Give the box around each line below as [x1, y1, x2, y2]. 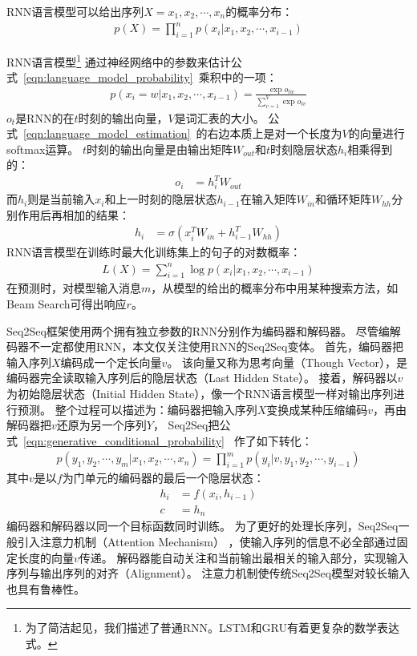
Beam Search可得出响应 [6, 295, 127, 312]
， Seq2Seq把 [152, 417, 220, 433]
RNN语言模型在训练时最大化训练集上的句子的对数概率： [6, 243, 302, 260]
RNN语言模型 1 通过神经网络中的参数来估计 [6, 50, 231, 70]
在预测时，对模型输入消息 [6, 280, 141, 296]
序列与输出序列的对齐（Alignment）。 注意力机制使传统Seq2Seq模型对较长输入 [6, 565, 411, 582]
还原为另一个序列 [56, 417, 147, 433]
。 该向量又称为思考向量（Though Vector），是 [167, 353, 407, 370]
